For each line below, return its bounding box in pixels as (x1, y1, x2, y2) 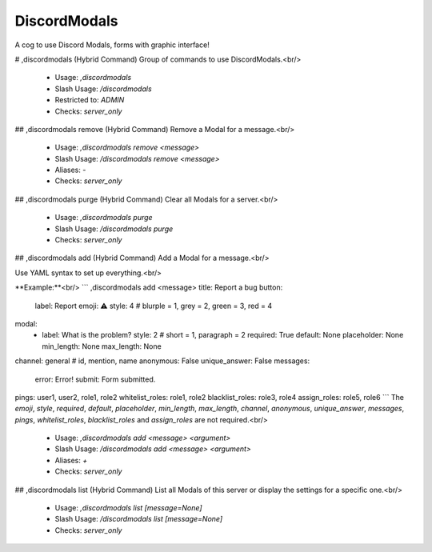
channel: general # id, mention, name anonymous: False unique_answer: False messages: (14, 356, 310, 366)
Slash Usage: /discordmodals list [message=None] (54, 514, 223, 524)
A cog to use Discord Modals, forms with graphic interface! (14, 40, 210, 50)
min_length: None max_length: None (42, 341, 162, 351)
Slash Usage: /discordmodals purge (54, 224, 174, 234)
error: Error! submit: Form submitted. (34, 374, 156, 384)
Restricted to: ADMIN (54, 95, 125, 105)
